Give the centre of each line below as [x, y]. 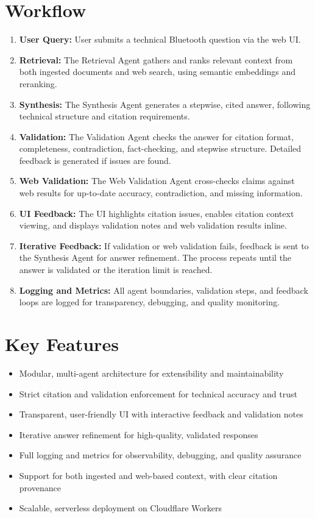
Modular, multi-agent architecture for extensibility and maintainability [151, 373]
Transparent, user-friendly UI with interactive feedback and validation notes [161, 414]
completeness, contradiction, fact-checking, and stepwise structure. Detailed [160, 148]
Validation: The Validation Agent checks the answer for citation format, [156, 136]
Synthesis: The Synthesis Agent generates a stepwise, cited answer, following [165, 104]
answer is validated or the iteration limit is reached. [116, 270]
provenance [40, 487]
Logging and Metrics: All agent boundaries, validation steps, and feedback [164, 290]
